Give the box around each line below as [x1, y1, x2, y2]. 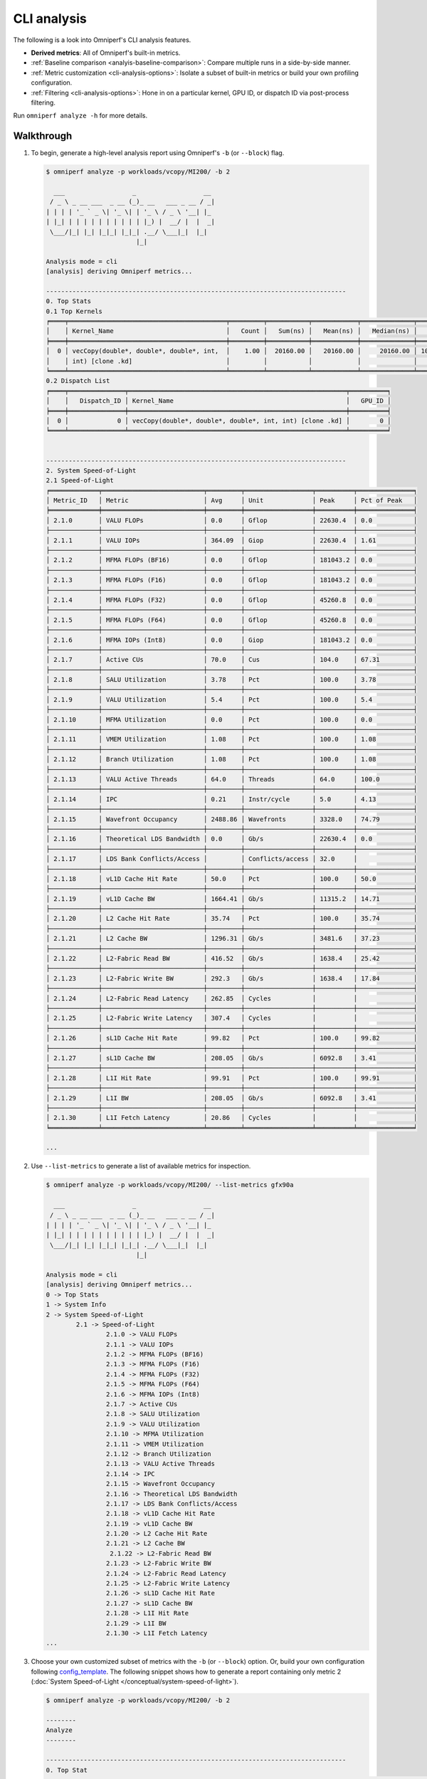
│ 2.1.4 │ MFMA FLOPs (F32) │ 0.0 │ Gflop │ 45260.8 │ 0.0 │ [46, 596, 418, 604]
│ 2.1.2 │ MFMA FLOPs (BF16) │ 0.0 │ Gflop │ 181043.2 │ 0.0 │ [46, 556, 418, 564]
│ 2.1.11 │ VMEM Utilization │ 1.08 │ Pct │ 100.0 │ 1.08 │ [46, 735, 418, 744]
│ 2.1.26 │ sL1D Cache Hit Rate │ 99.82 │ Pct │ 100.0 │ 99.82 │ [46, 1034, 418, 1042]
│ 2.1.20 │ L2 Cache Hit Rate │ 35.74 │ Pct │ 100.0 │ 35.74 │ [46, 914, 418, 923]
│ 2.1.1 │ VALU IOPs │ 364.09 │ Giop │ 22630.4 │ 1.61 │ [46, 536, 418, 544]
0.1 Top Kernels [46, 307, 103, 315]
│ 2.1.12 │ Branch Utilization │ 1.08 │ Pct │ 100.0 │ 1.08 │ [46, 755, 418, 764]
